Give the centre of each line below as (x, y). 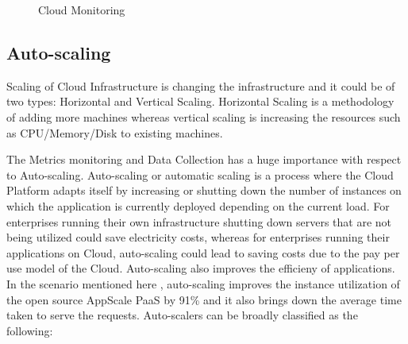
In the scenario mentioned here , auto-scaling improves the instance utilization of (203, 283)
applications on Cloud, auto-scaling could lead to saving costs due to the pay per (203, 252)
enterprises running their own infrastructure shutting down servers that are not (199, 221)
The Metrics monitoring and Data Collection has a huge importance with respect (204, 159)
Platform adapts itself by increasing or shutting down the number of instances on (204, 190)
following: (30, 330)
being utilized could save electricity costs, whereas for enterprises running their (198, 237)
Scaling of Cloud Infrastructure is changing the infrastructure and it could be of (201, 85)
